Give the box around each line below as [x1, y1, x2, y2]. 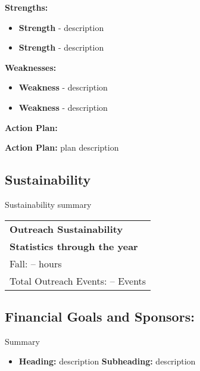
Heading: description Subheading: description [18, 355, 196, 367]
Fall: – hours [10, 256, 62, 270]
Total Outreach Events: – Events [10, 273, 146, 288]
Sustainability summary [5, 198, 92, 210]
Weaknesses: [5, 61, 57, 73]
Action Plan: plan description [5, 141, 119, 154]
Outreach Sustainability [10, 222, 123, 236]
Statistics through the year [10, 239, 138, 253]
